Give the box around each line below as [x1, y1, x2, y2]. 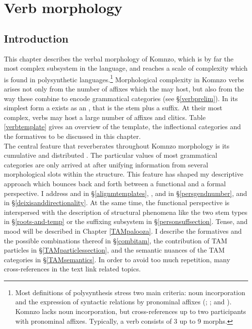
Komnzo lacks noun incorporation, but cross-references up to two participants [15, 306, 246, 316]
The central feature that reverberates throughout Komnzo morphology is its [4, 140, 230, 150]
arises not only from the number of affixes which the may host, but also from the [4, 84, 244, 94]
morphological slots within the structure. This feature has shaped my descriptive [4, 169, 243, 179]
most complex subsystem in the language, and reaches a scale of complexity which [4, 63, 248, 73]
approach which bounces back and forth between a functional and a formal [4, 178, 226, 188]
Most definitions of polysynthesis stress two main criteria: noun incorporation [15, 287, 245, 297]
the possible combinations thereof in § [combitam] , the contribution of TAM [4, 235, 227, 245]
